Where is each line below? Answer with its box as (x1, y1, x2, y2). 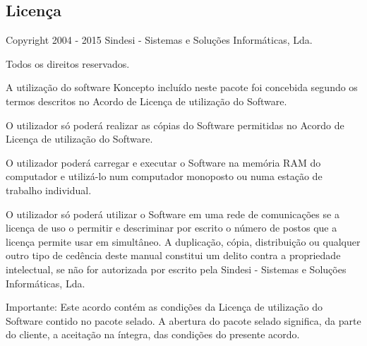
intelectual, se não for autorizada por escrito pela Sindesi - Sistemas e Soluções (6, 261, 347, 276)
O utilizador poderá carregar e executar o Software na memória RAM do (6, 155, 321, 169)
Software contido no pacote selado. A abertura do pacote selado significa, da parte (6, 313, 361, 328)
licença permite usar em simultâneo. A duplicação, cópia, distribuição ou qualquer (6, 234, 361, 249)
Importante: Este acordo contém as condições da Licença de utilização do (6, 299, 323, 314)
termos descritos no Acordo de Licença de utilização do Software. (6, 93, 287, 108)
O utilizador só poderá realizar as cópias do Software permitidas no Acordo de (6, 117, 344, 132)
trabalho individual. (6, 182, 92, 197)
